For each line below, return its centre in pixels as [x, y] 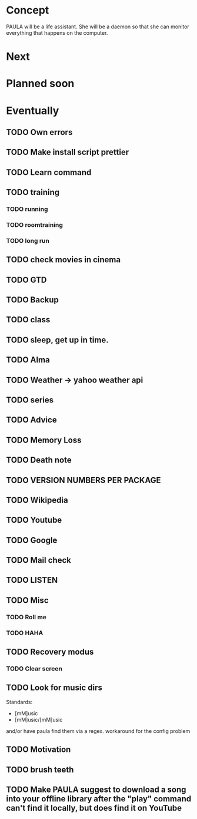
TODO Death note [39, 460]
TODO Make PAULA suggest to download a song [96, 790]
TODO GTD [26, 280]
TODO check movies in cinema [64, 260]
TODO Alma [28, 360]
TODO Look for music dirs [54, 688]
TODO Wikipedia [37, 500]
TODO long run [28, 240]
